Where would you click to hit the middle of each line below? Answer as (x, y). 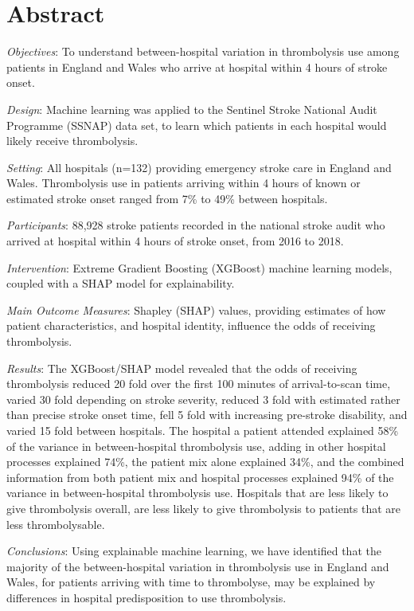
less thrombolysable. (56, 524)
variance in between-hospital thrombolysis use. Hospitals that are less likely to (197, 493)
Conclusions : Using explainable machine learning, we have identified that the (194, 551)
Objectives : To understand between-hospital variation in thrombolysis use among (203, 51)
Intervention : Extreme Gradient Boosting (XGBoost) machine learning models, (199, 267)
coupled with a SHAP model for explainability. (121, 283)
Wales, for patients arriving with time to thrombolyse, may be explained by (191, 582)
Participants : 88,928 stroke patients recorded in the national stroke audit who (196, 225)
